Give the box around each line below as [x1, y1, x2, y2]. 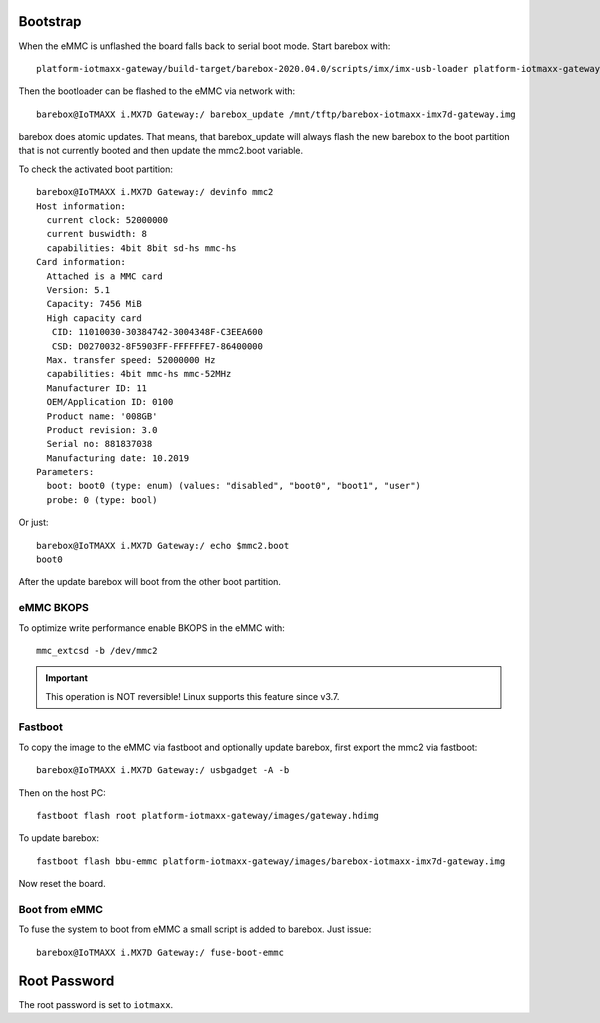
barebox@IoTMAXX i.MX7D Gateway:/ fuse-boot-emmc [36, 946, 285, 958]
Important [45, 672, 89, 684]
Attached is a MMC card [46, 270, 164, 282]
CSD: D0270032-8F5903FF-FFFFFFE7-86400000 [51, 340, 264, 352]
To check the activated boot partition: [18, 163, 174, 175]
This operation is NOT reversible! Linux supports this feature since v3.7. [45, 690, 340, 702]
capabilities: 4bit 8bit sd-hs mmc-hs [46, 242, 237, 254]
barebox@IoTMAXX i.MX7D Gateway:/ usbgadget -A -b [36, 765, 290, 776]
